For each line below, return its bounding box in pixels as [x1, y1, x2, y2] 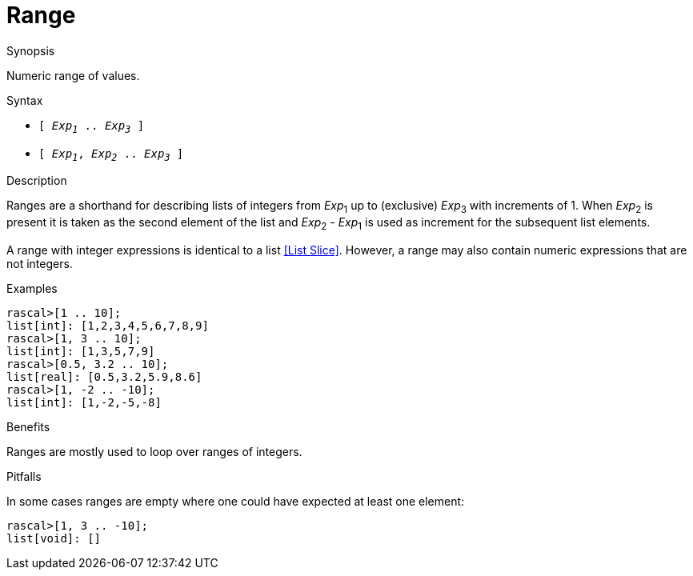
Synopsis [6, 43, 55, 58]
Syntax [6, 93, 43, 107]
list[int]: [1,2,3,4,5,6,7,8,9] [6, 318, 209, 332]
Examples [6, 281, 58, 295]
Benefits [6, 419, 50, 434]
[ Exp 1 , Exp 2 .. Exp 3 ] [38, 146, 184, 163]
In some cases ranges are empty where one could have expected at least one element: [6, 494, 465, 508]
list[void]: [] [6, 531, 102, 545]
